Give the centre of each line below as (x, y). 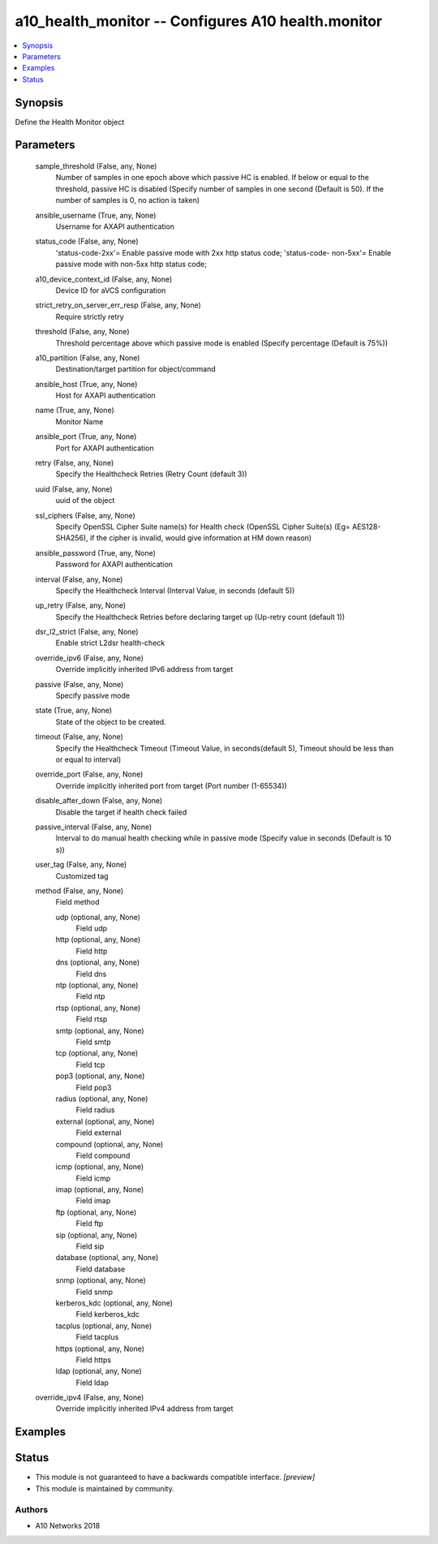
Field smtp (93, 1042)
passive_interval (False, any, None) (94, 827)
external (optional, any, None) (105, 1121)
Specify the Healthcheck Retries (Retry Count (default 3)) (151, 474)
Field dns (91, 974)
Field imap (93, 1201)
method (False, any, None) (79, 890)
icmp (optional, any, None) (100, 1167)
